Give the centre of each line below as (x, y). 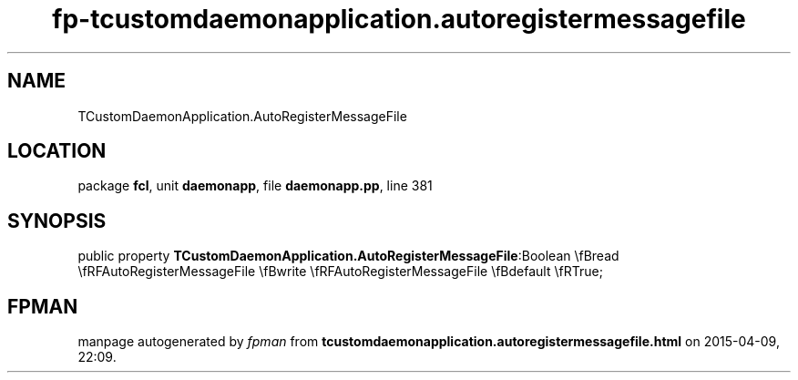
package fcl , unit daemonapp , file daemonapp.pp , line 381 (255, 186)
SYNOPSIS (57, 221)
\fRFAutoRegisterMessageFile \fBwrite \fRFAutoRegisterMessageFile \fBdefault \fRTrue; (340, 272)
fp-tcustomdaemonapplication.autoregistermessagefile (399, 19)
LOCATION (57, 151)
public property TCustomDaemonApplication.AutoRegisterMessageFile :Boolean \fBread (348, 256)
